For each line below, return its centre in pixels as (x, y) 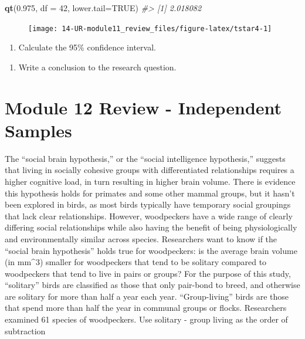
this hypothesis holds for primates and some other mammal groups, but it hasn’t (150, 193)
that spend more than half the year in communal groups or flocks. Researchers (146, 308)
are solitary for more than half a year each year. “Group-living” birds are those (147, 296)
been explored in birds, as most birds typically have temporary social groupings (148, 204)
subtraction (25, 330)
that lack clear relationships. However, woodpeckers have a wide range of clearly (149, 216)
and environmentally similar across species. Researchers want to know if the (141, 238)
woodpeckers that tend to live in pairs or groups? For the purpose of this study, (148, 273)
